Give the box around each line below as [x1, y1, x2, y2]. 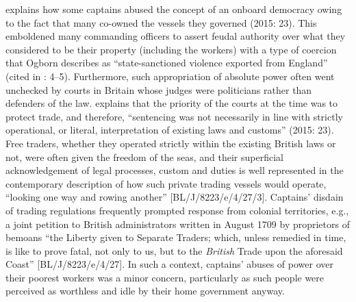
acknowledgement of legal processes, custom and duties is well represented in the [5, 163, 344, 177]
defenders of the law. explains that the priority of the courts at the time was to [5, 96, 338, 110]
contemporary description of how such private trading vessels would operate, [5, 176, 327, 190]
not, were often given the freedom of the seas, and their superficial [5, 149, 283, 164]
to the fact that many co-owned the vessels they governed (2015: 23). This [5, 15, 317, 29]
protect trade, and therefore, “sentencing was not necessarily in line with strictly [5, 109, 343, 123]
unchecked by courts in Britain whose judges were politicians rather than [5, 82, 312, 97]
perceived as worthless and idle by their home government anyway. [5, 284, 285, 298]
